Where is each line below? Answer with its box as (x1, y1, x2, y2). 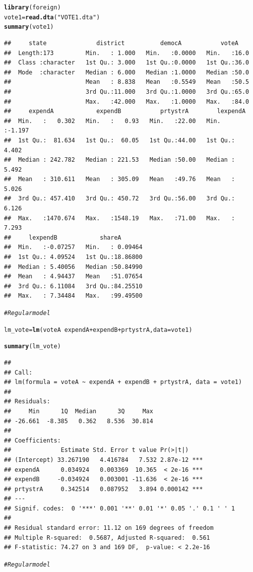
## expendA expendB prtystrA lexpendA (4, 108, 246, 115)
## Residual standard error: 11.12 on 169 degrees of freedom (4, 524, 214, 532)
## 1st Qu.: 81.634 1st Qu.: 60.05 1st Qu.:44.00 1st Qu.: (4, 136, 235, 144)
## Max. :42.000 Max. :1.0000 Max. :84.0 (4, 98, 249, 105)
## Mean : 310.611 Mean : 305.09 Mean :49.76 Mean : (4, 176, 235, 183)
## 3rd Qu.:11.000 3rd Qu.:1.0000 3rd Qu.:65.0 (4, 88, 249, 95)
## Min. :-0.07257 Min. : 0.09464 (4, 244, 143, 251)
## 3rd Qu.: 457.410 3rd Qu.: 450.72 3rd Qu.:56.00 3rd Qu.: (4, 195, 235, 202)
